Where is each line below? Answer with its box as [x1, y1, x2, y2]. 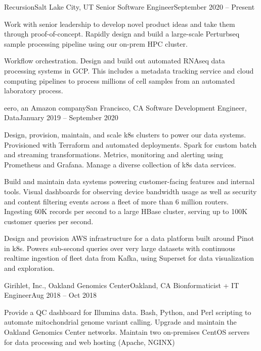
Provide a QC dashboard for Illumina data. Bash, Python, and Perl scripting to [4, 306, 251, 317]
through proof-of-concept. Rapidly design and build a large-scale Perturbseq [4, 28, 240, 39]
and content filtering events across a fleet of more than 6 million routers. [4, 196, 229, 206]
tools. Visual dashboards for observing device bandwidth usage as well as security [4, 186, 257, 196]
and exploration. [4, 263, 55, 273]
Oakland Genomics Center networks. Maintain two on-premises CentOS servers [4, 327, 250, 337]
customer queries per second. [4, 216, 94, 226]
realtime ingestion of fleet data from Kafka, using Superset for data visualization [4, 253, 254, 263]
